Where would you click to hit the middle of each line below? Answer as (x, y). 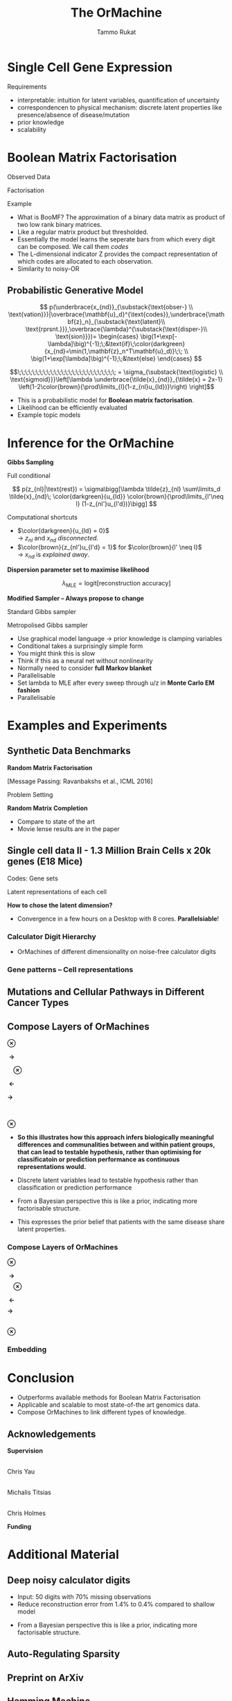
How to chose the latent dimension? (60, 905)
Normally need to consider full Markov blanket (84, 668)
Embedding (27, 1349)
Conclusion (41, 1378)
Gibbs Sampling (30, 462)
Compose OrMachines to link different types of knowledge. (101, 1412)
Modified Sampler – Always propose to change (75, 598)
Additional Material (63, 1555)
